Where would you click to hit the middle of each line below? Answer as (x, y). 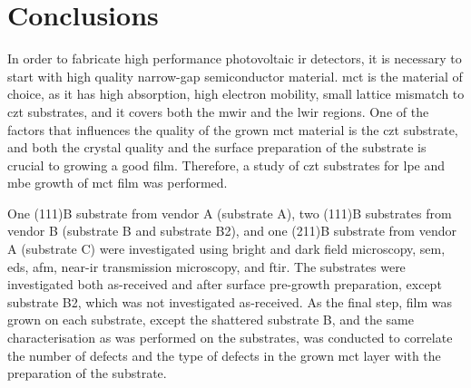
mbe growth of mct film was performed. (118, 183)
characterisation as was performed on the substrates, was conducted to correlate (230, 338)
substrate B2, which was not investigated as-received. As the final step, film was (230, 301)
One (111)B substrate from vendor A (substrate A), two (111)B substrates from (230, 213)
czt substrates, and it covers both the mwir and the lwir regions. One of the (218, 111)
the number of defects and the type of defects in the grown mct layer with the (224, 355)
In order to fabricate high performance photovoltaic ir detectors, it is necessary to (235, 58)
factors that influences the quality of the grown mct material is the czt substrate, (233, 129)
